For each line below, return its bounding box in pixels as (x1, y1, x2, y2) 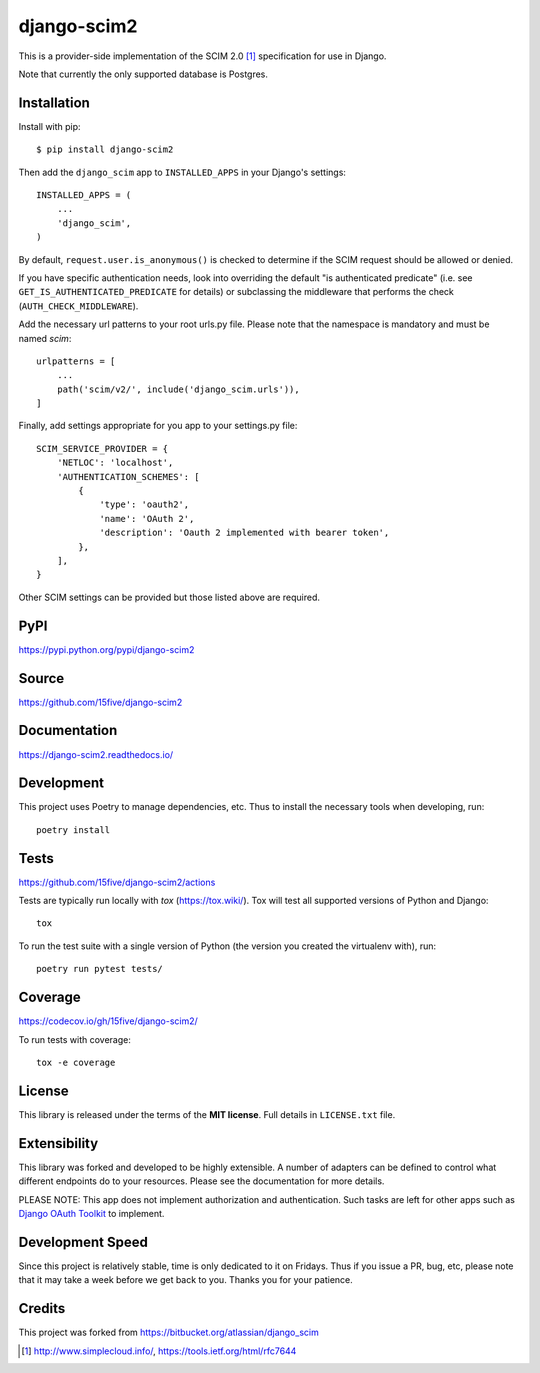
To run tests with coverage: (18, 1033, 132, 1045)
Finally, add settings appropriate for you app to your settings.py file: (18, 420, 298, 432)
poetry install (36, 824, 111, 835)
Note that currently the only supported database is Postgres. (18, 68, 269, 80)
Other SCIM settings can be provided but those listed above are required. (18, 591, 320, 603)
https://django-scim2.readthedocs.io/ (18, 748, 174, 760)
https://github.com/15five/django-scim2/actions (18, 876, 216, 888)
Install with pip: (18, 120, 81, 132)
